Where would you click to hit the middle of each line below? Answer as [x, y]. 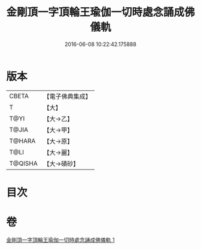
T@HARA [22, 141]
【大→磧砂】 [61, 163]
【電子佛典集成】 [67, 96]
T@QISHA [23, 163]
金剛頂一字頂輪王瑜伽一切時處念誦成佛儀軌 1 [60, 239]
